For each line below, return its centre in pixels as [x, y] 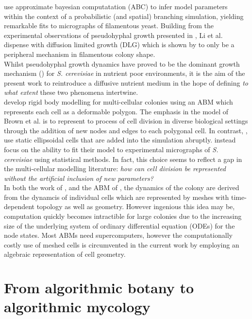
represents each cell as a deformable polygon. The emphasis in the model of [116, 111]
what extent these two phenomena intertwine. [71, 92]
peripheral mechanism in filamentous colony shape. [80, 54]
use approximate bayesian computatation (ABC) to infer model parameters [116, 6]
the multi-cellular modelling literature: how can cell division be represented [115, 168]
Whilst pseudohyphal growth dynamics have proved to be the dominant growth [122, 63]
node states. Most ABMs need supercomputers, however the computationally [118, 235]
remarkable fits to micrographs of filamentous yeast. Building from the [109, 26]
